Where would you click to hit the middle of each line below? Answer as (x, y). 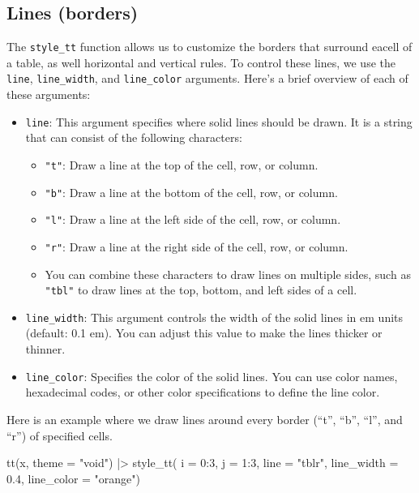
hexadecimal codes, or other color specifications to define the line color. (203, 392)
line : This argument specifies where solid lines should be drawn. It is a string (219, 121)
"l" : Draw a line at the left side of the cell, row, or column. (193, 219)
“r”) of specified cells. (60, 435)
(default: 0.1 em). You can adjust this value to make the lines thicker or (204, 333)
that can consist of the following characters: (134, 137)
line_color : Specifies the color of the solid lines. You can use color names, (212, 376)
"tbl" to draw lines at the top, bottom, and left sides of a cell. (201, 290)
